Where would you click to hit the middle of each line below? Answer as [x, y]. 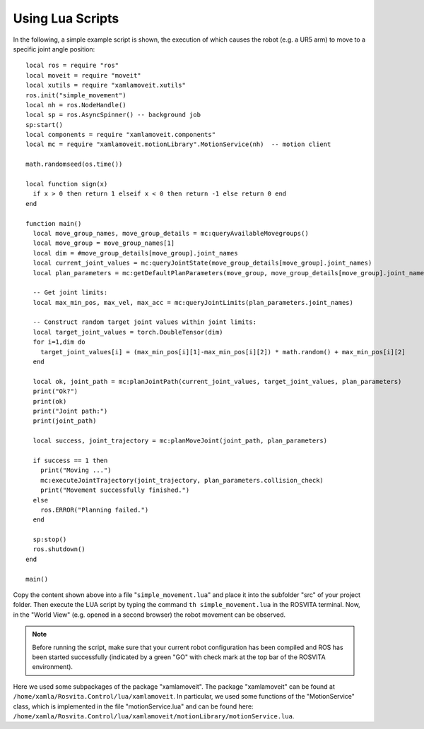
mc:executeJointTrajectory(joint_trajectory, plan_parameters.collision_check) [182, 480]
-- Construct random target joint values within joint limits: [145, 322]
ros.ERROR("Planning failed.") [94, 510]
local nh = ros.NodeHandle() [76, 105]
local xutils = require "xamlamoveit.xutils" [106, 85]
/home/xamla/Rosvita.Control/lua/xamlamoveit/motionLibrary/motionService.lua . [154, 716]
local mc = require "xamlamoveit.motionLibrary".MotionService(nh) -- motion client [178, 144]
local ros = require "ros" [72, 66]
